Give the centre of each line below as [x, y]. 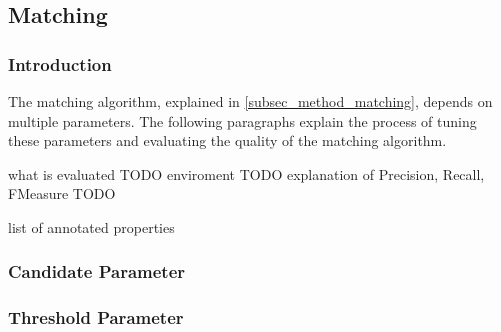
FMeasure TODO [62, 193]
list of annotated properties [91, 226]
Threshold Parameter [96, 317]
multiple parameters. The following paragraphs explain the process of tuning [242, 120]
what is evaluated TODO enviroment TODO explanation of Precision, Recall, [246, 173]
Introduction [60, 63]
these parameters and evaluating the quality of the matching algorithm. [227, 140]
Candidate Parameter [97, 271]
